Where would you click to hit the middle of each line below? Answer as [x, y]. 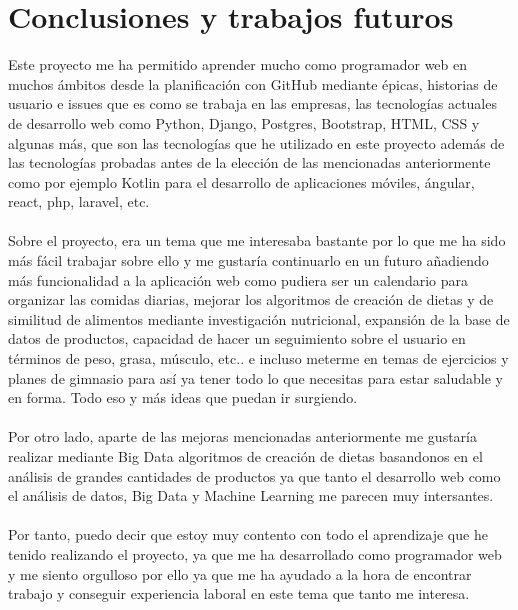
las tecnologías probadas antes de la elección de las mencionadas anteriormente [249, 162]
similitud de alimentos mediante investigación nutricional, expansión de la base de [259, 318]
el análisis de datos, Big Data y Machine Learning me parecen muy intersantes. [251, 495]
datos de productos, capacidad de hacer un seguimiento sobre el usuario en [237, 338]
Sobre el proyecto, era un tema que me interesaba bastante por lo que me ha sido [257, 240]
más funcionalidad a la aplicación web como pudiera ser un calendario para [238, 279]
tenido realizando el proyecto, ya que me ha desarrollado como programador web [255, 553]
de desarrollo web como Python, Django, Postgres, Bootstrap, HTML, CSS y [244, 122]
